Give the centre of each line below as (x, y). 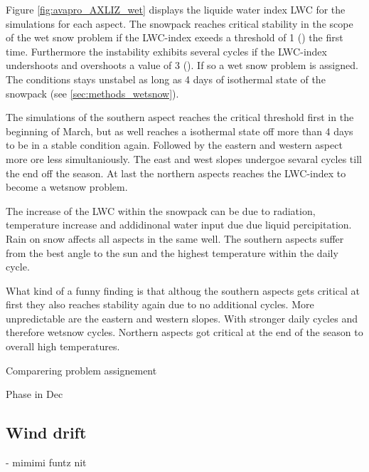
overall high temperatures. (63, 346)
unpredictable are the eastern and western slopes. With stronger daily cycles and (182, 318)
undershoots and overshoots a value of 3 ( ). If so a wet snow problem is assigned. (182, 65)
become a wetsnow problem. (67, 187)
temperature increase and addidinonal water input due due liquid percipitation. (179, 225)
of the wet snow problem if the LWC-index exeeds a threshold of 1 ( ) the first (175, 37)
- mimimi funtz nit (46, 462)
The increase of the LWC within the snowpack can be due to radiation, (161, 210)
